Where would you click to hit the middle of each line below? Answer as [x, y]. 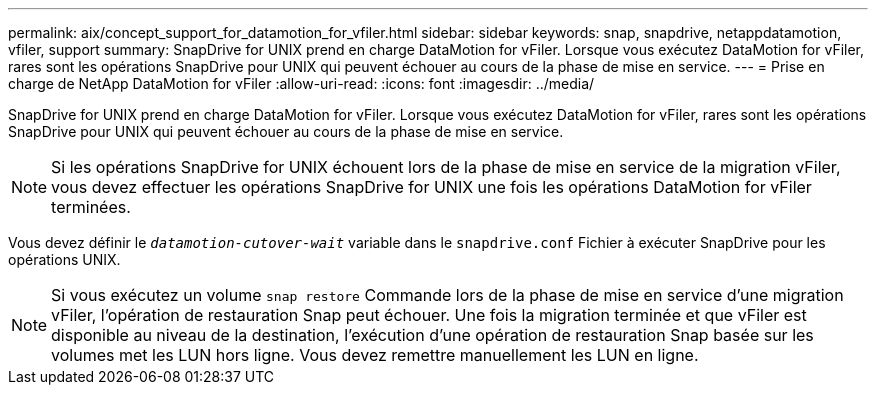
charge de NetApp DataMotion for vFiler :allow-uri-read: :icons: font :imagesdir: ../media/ [301, 83]
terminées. [91, 207]
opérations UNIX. [64, 259]
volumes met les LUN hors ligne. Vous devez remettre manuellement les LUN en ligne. [375, 355]
